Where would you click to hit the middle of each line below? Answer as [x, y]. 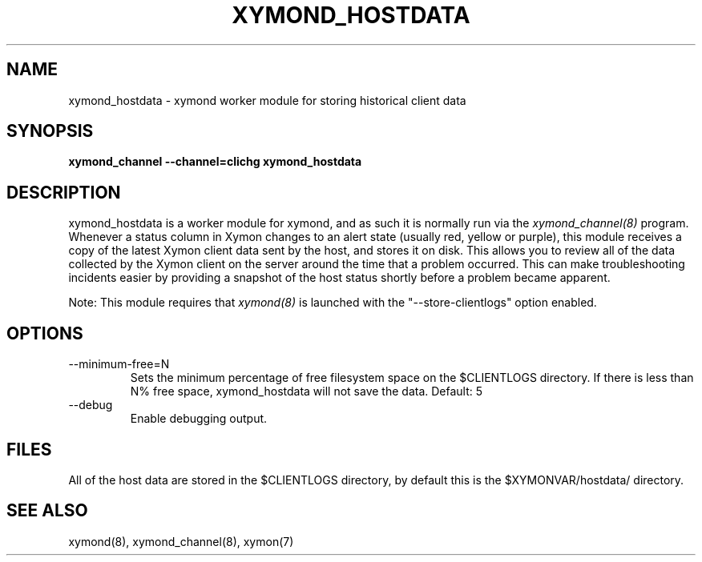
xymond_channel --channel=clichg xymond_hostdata [215, 162]
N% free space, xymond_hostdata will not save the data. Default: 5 [307, 391]
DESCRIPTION [64, 192]
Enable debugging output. [199, 419]
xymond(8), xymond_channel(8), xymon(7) [181, 541]
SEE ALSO [47, 511]
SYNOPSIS [50, 131]
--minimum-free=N [119, 364]
